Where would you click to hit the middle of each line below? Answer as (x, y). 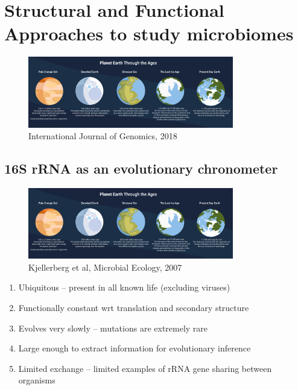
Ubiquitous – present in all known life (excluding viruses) (124, 287)
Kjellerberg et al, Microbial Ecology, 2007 (105, 267)
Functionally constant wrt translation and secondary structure (134, 307)
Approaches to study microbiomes (149, 33)
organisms (37, 380)
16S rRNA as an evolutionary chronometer (141, 168)
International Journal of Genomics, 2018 (103, 136)
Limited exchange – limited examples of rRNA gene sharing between (145, 368)
